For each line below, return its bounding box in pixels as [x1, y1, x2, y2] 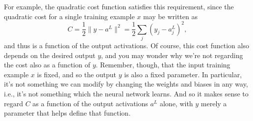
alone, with [159, 98, 193, 108]
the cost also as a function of [4, 60, 90, 70]
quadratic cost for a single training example [4, 11, 135, 21]
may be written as [143, 11, 198, 21]
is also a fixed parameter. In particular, [124, 69, 242, 79]
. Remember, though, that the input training [96, 60, 230, 70]
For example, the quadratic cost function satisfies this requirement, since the [4, 1, 234, 11]
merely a [201, 98, 227, 108]
